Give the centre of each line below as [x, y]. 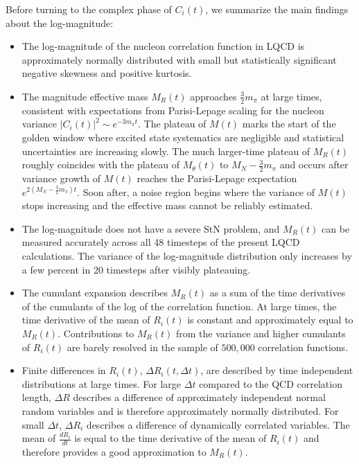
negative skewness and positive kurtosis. [107, 73]
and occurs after [314, 164]
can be [336, 228]
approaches [213, 96]
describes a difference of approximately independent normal [199, 397]
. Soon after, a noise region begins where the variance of [196, 191]
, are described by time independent [277, 370]
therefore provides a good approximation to [114, 451]
